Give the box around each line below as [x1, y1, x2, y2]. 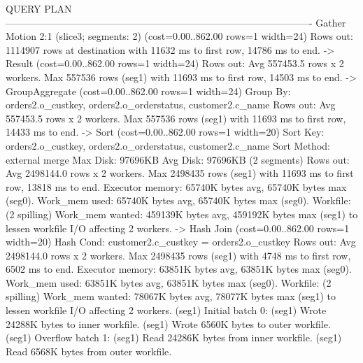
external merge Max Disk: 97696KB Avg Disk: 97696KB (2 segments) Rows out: [6, 152, 350, 166]
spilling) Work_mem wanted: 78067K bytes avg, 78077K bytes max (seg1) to [6, 289, 336, 304]
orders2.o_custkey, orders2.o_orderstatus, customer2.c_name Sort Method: [6, 138, 330, 152]
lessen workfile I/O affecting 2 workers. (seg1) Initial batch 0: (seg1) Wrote [6, 303, 327, 318]
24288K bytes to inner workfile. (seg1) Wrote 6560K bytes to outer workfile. [6, 316, 331, 331]
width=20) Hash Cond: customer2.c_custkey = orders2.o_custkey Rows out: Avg [6, 234, 356, 249]
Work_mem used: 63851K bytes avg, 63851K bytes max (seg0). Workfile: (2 [6, 275, 332, 290]
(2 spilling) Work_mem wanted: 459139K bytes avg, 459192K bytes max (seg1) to [6, 206, 358, 221]
